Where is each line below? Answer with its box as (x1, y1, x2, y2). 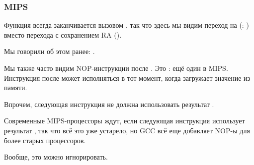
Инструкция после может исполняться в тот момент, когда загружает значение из (4, 72, 251, 83)
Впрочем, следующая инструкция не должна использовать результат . (4, 99, 214, 109)
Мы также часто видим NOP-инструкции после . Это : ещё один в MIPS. (4, 63, 228, 73)
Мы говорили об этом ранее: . (4, 46, 95, 56)
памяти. (4, 82, 27, 93)
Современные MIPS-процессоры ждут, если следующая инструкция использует (4, 115, 245, 126)
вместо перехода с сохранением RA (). (4, 29, 122, 40)
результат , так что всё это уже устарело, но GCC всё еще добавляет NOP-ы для (4, 125, 250, 135)
